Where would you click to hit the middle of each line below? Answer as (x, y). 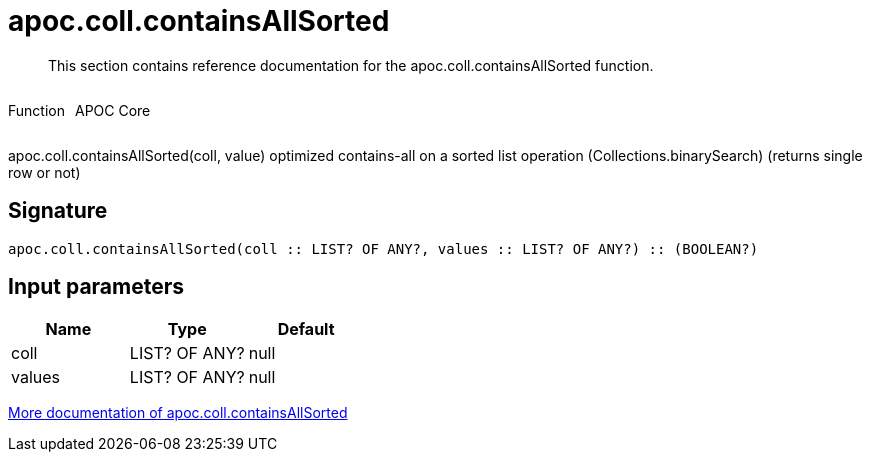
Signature (58, 211)
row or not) (44, 172)
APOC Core (112, 110)
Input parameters (96, 287)
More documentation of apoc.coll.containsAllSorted (178, 413)
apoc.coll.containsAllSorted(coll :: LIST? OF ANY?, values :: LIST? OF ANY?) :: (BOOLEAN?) (383, 248)
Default (306, 329)
